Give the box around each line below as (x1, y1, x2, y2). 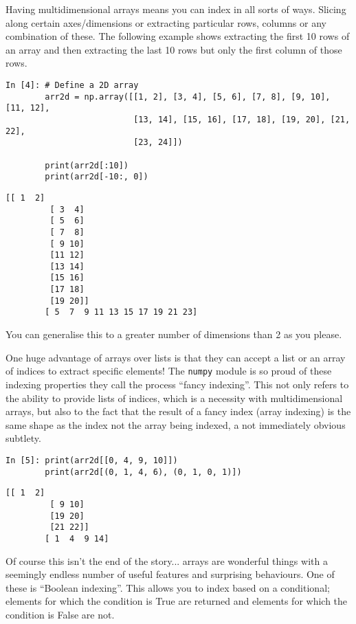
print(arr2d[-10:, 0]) (45, 172, 148, 182)
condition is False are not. (5, 607, 115, 621)
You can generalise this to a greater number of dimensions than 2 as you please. (5, 327, 342, 342)
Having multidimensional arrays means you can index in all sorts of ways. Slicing (5, 2, 346, 16)
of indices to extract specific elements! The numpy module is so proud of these (5, 364, 332, 378)
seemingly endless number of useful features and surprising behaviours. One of (5, 567, 335, 581)
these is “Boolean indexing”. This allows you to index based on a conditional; (5, 580, 330, 594)
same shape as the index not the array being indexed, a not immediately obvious (5, 417, 346, 432)
